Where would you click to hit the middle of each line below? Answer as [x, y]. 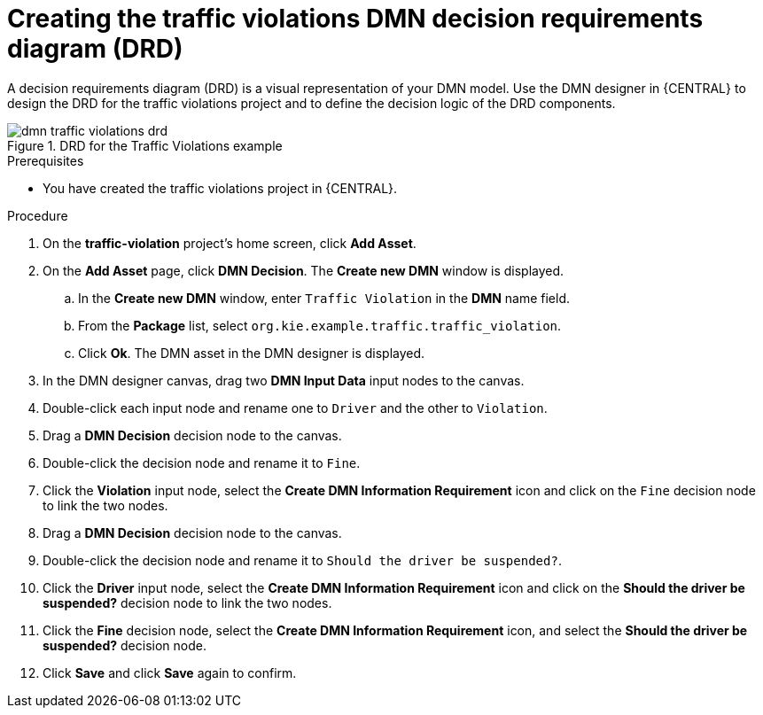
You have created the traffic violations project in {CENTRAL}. [220, 188]
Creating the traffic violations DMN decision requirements [355, 19]
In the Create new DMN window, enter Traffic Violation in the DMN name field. [324, 298]
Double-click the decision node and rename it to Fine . [202, 462]
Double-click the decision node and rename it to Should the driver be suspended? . [302, 560]
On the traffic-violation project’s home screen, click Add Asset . [230, 243]
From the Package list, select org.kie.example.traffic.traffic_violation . [320, 325]
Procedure [38, 215]
